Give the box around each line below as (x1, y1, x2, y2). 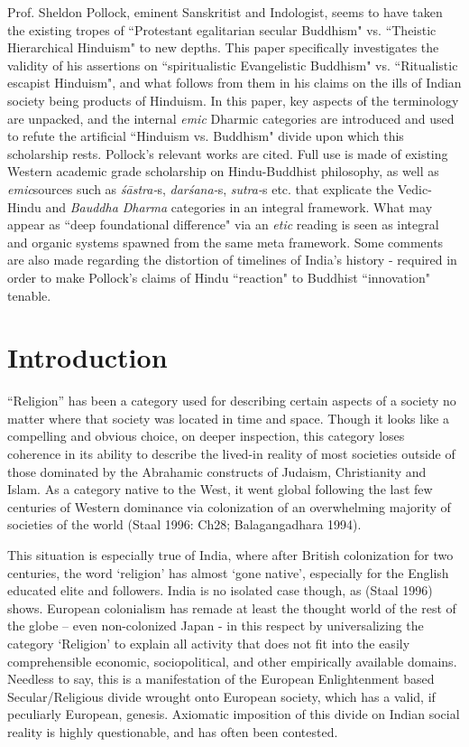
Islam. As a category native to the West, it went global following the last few (7, 480, 433, 499)
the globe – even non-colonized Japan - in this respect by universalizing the (7, 616, 424, 635)
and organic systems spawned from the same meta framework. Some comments (7, 232, 444, 251)
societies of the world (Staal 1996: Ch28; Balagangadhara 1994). (7, 515, 362, 534)
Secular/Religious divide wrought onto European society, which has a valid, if (7, 686, 436, 705)
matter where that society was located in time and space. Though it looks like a (7, 408, 449, 427)
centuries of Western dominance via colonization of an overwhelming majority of (7, 497, 451, 516)
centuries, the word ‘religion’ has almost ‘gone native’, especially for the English (7, 563, 449, 582)
